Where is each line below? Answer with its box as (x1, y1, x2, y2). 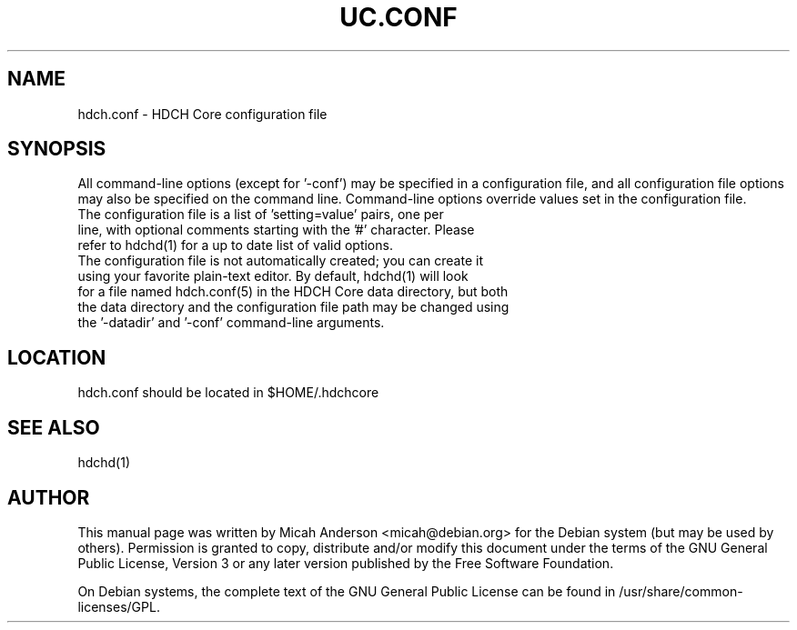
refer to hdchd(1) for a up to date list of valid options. (77, 237, 393, 254)
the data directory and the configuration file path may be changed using (77, 299, 509, 315)
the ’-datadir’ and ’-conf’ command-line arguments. (77, 315, 385, 331)
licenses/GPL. (77, 598, 160, 615)
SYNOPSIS (7, 137, 106, 161)
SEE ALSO (7, 415, 100, 439)
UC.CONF (339, 2, 458, 33)
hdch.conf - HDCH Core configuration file (77, 105, 328, 122)
